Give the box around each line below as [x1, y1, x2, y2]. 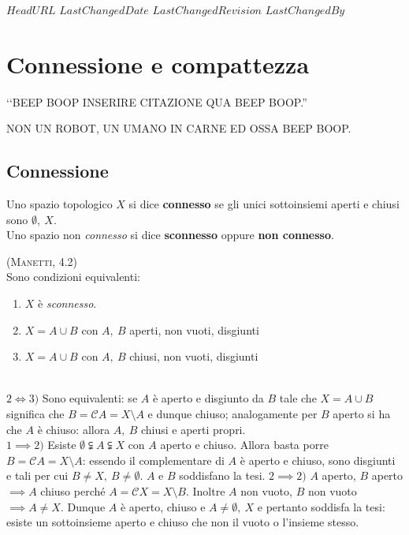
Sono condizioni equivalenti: [6, 268, 140, 285]
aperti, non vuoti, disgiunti [129, 321, 259, 338]
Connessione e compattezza [6, 47, 310, 80]
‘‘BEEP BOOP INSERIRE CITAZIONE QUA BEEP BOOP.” [6, 93, 307, 110]
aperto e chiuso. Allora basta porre [160, 436, 329, 453]
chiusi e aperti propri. [140, 421, 246, 437]
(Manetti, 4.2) [6, 253, 78, 269]
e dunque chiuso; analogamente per [147, 406, 318, 422]
